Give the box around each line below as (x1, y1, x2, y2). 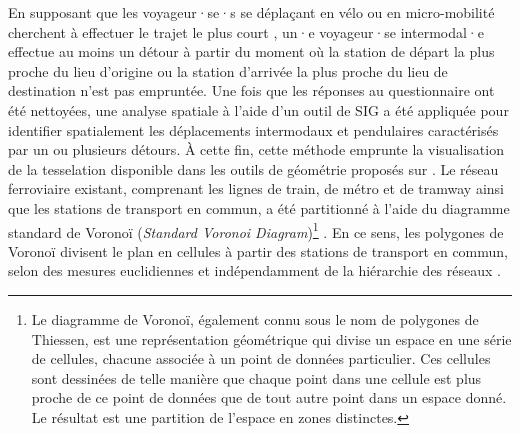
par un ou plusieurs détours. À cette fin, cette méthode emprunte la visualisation (8, 139, 504, 160)
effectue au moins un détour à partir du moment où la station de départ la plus (8, 41, 495, 62)
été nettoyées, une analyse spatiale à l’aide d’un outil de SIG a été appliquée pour (8, 99, 509, 120)
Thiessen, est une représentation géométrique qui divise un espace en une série (31, 328, 512, 349)
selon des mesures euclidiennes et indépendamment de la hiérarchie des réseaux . (8, 260, 501, 281)
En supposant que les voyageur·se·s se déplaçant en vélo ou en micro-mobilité (8, 2, 495, 22)
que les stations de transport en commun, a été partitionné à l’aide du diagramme (8, 197, 510, 218)
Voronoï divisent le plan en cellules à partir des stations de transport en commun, (8, 240, 508, 261)
